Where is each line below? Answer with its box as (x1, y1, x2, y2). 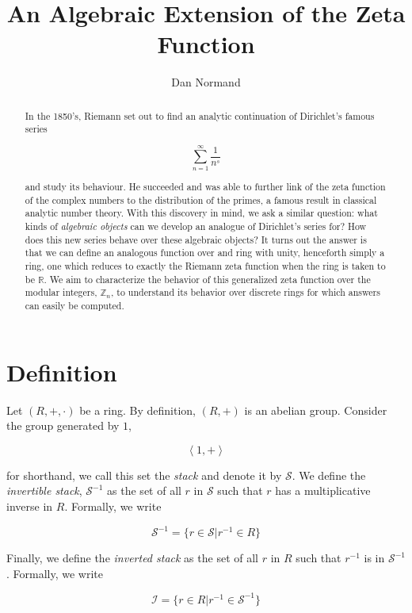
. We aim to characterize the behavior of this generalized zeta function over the (44, 272, 371, 285)
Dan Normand (171, 74, 241, 90)
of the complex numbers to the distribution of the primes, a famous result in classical (25, 193, 377, 206)
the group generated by (6, 417, 120, 434)
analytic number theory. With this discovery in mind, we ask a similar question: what (25, 206, 378, 220)
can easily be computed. (25, 299, 124, 312)
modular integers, (25, 285, 97, 299)
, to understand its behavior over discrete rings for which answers (111, 285, 380, 299)
